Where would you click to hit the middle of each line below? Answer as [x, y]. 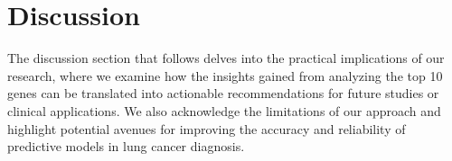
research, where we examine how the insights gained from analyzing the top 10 [225, 75]
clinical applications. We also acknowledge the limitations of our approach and [224, 110]
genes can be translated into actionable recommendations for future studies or [223, 93]
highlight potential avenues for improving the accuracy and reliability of [207, 128]
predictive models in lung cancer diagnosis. [126, 146]
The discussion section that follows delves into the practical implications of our [226, 58]
